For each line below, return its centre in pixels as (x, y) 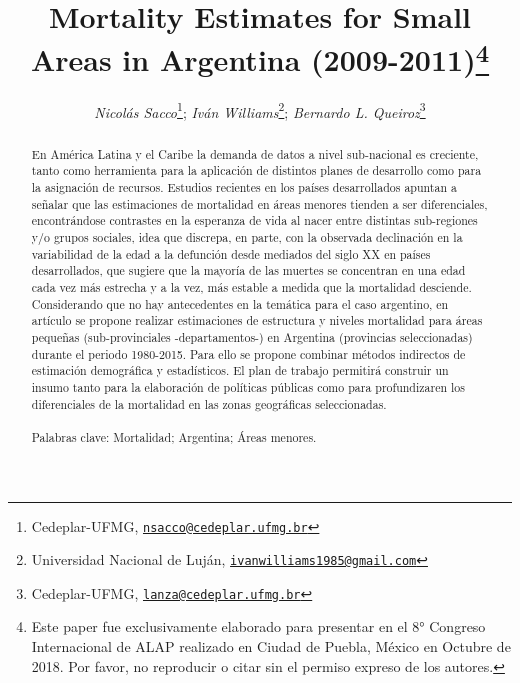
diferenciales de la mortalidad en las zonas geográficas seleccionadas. (209, 403)
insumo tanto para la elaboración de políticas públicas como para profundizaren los (248, 386)
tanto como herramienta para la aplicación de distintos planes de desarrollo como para (256, 170)
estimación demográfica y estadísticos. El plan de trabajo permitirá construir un (240, 370)
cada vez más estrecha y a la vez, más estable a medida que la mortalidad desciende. (251, 286)
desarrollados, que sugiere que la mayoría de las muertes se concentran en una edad (248, 270)
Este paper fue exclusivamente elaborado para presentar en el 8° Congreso (258, 626)
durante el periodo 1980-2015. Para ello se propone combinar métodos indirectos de (248, 353)
